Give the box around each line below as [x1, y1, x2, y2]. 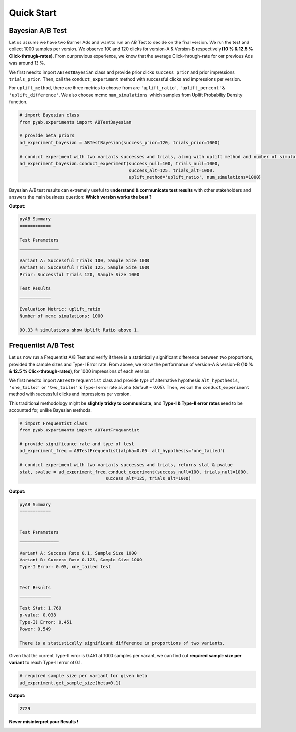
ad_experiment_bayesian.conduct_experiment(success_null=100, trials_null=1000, [19, 161, 220, 166]
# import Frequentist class [19, 420, 87, 426]
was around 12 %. [9, 60, 45, 66]
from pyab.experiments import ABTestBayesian [19, 119, 132, 125]
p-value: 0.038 [19, 612, 56, 618]
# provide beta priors [19, 133, 74, 138]
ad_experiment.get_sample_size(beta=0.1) [19, 680, 121, 686]
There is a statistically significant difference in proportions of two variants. [19, 640, 225, 646]
